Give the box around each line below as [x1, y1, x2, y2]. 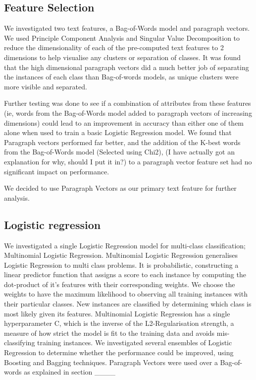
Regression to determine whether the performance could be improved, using [4, 347, 234, 358]
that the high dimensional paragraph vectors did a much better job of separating [4, 62, 249, 72]
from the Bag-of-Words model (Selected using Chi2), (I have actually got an [4, 147, 235, 157]
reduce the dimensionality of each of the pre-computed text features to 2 [4, 42, 224, 53]
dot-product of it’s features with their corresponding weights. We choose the [4, 279, 235, 289]
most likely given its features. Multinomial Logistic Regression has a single [4, 308, 230, 318]
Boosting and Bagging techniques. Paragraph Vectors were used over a [4, 357, 218, 367]
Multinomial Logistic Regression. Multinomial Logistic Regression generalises [4, 250, 238, 260]
